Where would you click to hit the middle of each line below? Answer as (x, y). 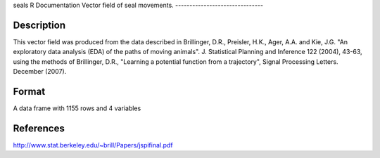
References (39, 128)
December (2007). (40, 72)
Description (39, 25)
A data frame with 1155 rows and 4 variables (77, 108)
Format (29, 91)
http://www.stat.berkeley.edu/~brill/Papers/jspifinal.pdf (93, 145)
